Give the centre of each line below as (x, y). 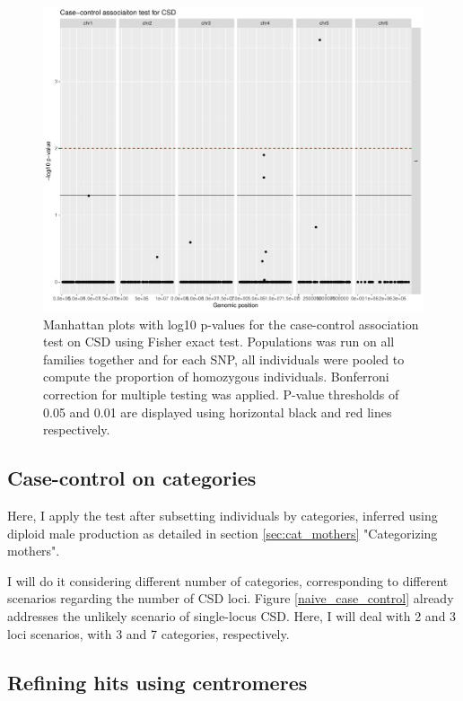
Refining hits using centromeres (157, 682)
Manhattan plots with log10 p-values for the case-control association (231, 324)
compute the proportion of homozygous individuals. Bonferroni (216, 377)
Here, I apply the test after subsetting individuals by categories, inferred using (223, 516)
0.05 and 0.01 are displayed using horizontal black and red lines (218, 412)
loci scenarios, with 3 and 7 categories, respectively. (149, 633)
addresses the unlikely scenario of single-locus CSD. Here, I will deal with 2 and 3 (232, 616)
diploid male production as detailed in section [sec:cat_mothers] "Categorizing (223, 533)
